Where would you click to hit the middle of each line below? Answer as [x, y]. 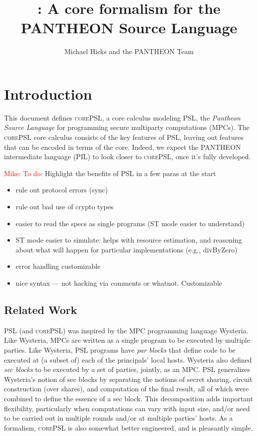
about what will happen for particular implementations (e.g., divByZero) [127, 249]
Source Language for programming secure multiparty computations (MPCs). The [127, 127]
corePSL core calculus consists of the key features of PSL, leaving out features [124, 137]
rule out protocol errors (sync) [62, 190]
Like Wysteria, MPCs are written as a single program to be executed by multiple [127, 340]
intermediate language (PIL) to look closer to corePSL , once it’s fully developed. [128, 156]
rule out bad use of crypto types [64, 206]
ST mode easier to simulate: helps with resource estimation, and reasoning [129, 240]
